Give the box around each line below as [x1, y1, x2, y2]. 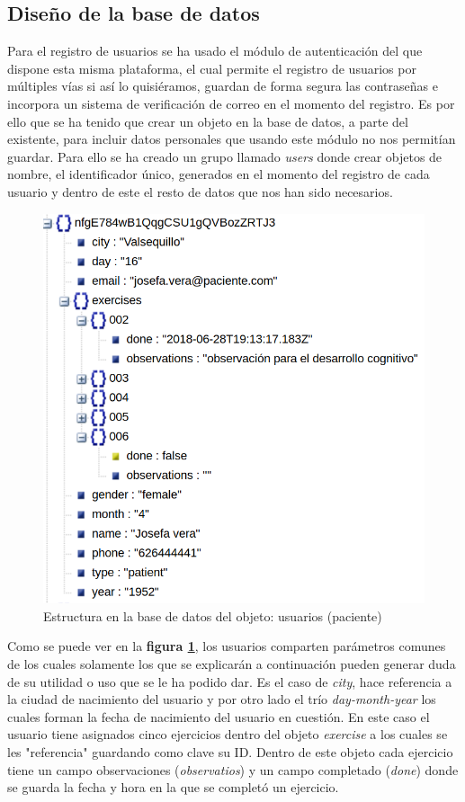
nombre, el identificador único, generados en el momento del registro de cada [7, 165, 430, 183]
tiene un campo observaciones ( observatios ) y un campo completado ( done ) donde [7, 760, 459, 779]
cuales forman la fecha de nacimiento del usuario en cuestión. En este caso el [7, 707, 430, 726]
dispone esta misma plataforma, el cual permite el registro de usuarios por [7, 58, 416, 77]
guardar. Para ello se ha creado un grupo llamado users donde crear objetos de [7, 147, 443, 165]
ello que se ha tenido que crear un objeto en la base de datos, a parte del [7, 111, 408, 130]
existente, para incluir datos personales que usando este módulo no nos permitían [7, 129, 456, 148]
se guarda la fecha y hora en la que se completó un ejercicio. [7, 778, 339, 797]
